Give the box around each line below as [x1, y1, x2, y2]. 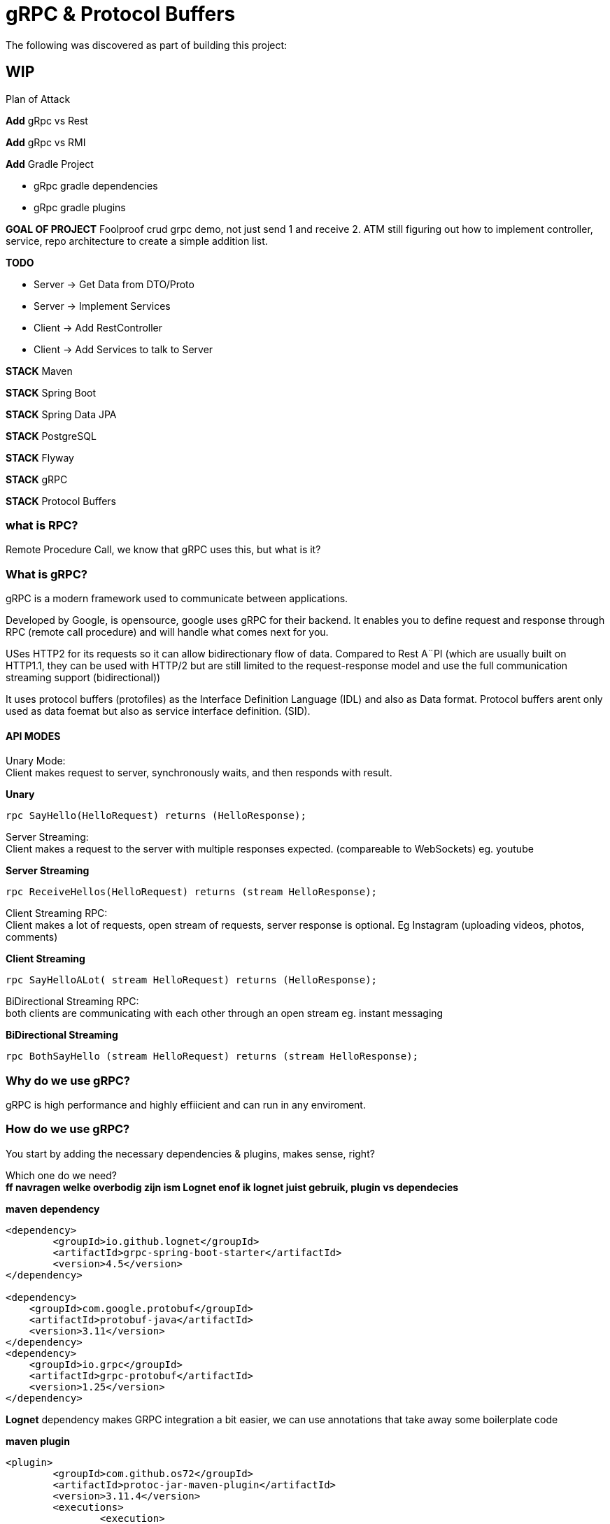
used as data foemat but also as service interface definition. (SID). [6, 705, 311, 718]
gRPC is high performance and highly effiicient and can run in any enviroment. [6, 1099, 366, 1111]
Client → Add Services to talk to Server [34, 343, 213, 355]
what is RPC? [6, 518, 78, 532]
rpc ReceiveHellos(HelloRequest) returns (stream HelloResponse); [6, 886, 378, 898]
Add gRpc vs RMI [6, 136, 86, 148]
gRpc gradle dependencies [34, 179, 158, 192]
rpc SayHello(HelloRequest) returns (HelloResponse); [6, 810, 306, 822]
